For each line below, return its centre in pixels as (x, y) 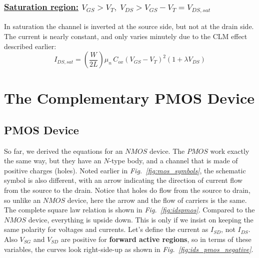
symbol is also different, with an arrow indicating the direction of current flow (123, 180)
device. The (167, 151)
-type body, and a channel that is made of (173, 161)
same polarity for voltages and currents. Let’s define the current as (106, 229)
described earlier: (30, 46)
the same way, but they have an (53, 161)
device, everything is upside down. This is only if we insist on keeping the (141, 219)
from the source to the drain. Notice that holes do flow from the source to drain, (127, 190)
